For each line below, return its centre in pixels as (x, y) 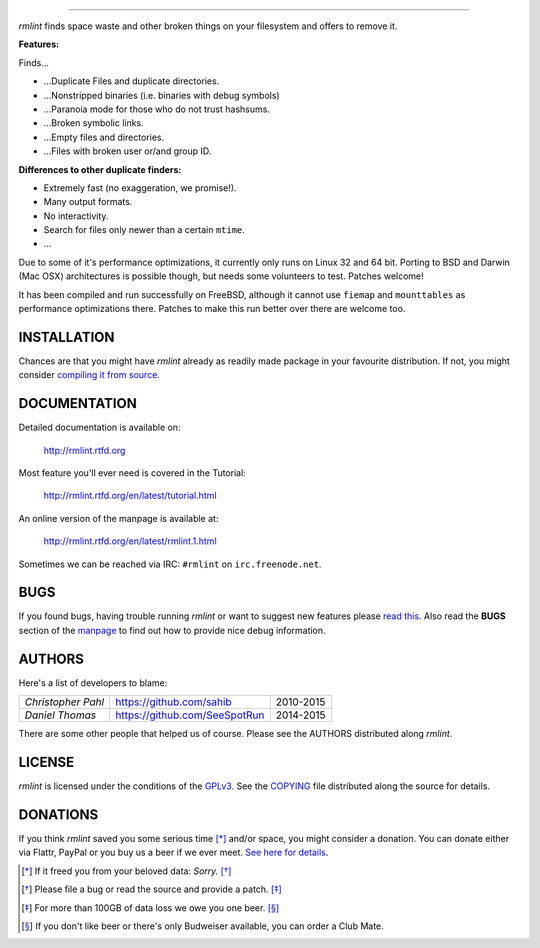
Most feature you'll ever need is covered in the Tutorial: (132, 473)
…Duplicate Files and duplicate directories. (131, 81)
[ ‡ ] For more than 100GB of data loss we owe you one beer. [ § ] (150, 907)
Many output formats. (88, 202)
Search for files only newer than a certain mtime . (144, 230)
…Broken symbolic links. (93, 123)
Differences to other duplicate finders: (100, 169)
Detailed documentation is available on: (99, 427)
